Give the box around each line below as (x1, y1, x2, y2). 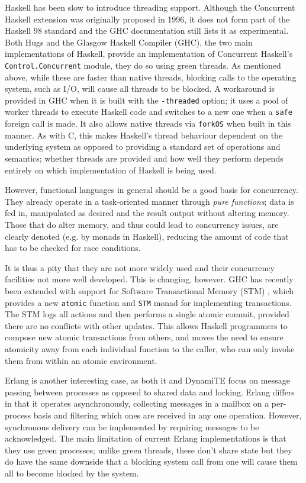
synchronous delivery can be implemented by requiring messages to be (5, 420, 259, 433)
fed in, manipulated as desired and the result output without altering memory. (5, 207, 289, 219)
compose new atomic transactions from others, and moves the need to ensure (5, 331, 284, 343)
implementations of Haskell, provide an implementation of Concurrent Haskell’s (5, 47, 293, 60)
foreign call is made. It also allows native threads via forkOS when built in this (5, 117, 291, 130)
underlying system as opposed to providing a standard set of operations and (5, 140, 281, 153)
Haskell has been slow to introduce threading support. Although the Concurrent (5, 1, 295, 13)
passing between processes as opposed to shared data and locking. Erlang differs (5, 385, 295, 398)
